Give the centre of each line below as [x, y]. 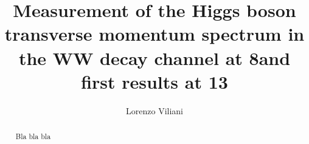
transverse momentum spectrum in [154, 34]
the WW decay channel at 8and [154, 57]
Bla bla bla [33, 136]
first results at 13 [154, 81]
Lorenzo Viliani [154, 110]
